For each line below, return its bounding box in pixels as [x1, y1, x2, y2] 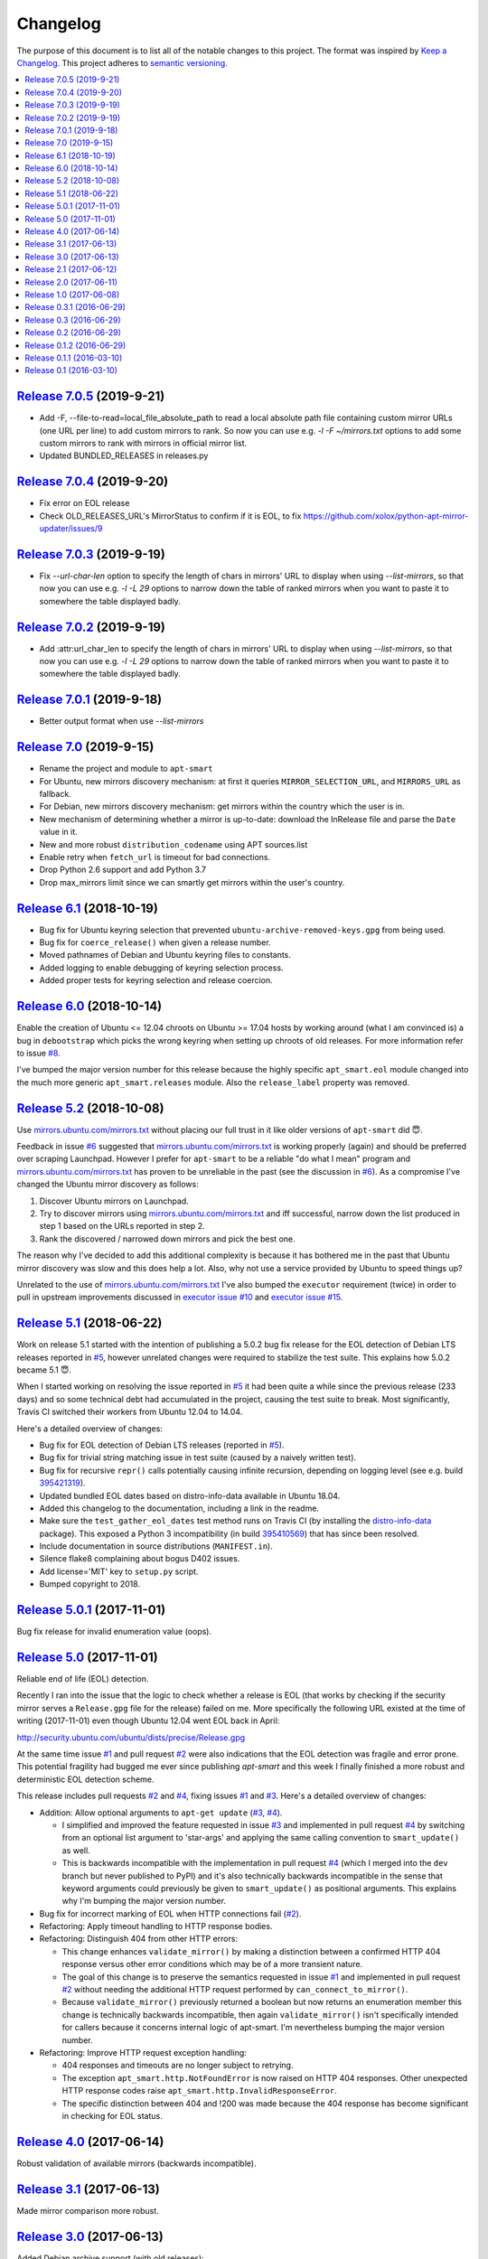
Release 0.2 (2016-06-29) [24, 327, 122, 338]
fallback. [39, 789, 71, 800]
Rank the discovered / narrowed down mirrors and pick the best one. [39, 1233, 296, 1244]
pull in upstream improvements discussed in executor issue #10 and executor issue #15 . [16, 1292, 343, 1303]
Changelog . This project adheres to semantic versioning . [16, 57, 228, 68]
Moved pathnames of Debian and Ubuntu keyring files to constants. [39, 950, 291, 961]
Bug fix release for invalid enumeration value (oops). [16, 1626, 212, 1637]
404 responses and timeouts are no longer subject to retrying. [61, 2060, 294, 2071]
